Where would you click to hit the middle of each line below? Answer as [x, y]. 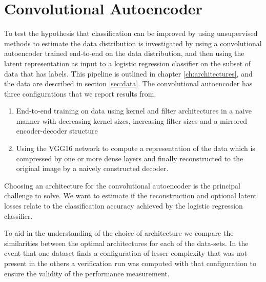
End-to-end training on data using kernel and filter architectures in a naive [134, 111]
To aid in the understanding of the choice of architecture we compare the [119, 233]
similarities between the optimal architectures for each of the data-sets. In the [126, 243]
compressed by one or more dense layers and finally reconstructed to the [130, 158]
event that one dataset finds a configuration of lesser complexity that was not [126, 253]
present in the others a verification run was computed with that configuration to [130, 263]
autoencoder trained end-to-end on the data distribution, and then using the [124, 53]
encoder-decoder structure [57, 131]
